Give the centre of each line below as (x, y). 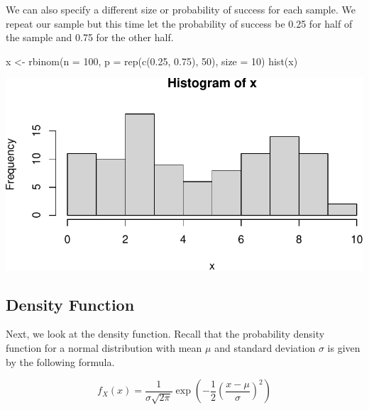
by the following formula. (60, 361)
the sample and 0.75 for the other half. (90, 37)
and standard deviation (265, 347)
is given (344, 347)
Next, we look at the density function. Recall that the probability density (165, 334)
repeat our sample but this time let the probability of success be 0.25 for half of (179, 23)
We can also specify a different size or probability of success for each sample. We (181, 9)
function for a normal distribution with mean (104, 347)
